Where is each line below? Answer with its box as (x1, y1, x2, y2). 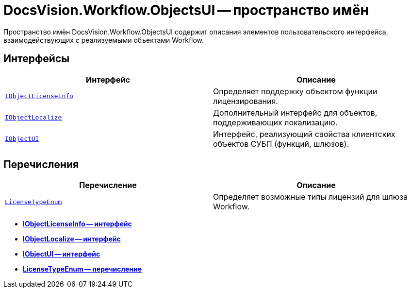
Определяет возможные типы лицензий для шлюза (213, 192, 408, 202)
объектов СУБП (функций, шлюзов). (213, 138, 349, 149)
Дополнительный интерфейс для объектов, (213, 107, 378, 118)
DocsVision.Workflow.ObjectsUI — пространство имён (3, 2, 369, 18)
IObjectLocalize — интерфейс (23, 235, 121, 243)
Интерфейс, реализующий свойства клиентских (213, 129, 395, 139)
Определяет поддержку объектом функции (213, 86, 378, 96)
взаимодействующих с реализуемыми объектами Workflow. (3, 35, 204, 44)
